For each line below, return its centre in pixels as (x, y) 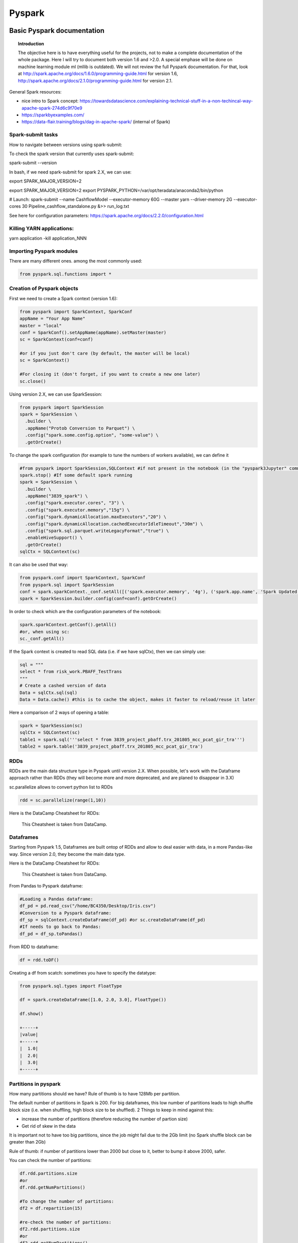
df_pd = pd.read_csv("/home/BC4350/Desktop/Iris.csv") (88, 906)
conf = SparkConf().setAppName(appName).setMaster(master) (93, 332)
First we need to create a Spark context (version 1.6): (63, 298)
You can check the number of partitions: (50, 1160)
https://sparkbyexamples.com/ (53, 115)
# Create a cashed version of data (63, 686)
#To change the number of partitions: (67, 1201)
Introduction (31, 44)
